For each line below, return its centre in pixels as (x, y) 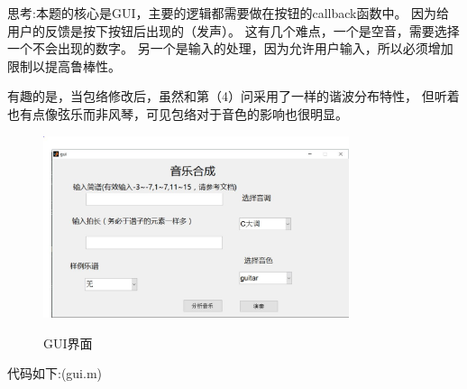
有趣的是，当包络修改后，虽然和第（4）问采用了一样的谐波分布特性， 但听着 (233, 96)
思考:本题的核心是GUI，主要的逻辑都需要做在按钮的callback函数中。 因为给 (229, 13)
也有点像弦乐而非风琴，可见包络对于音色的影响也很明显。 (178, 113)
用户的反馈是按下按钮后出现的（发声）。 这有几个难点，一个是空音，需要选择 (233, 30)
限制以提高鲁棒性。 (64, 65)
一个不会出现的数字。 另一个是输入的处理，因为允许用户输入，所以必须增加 (230, 48)
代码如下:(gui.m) (55, 373)
